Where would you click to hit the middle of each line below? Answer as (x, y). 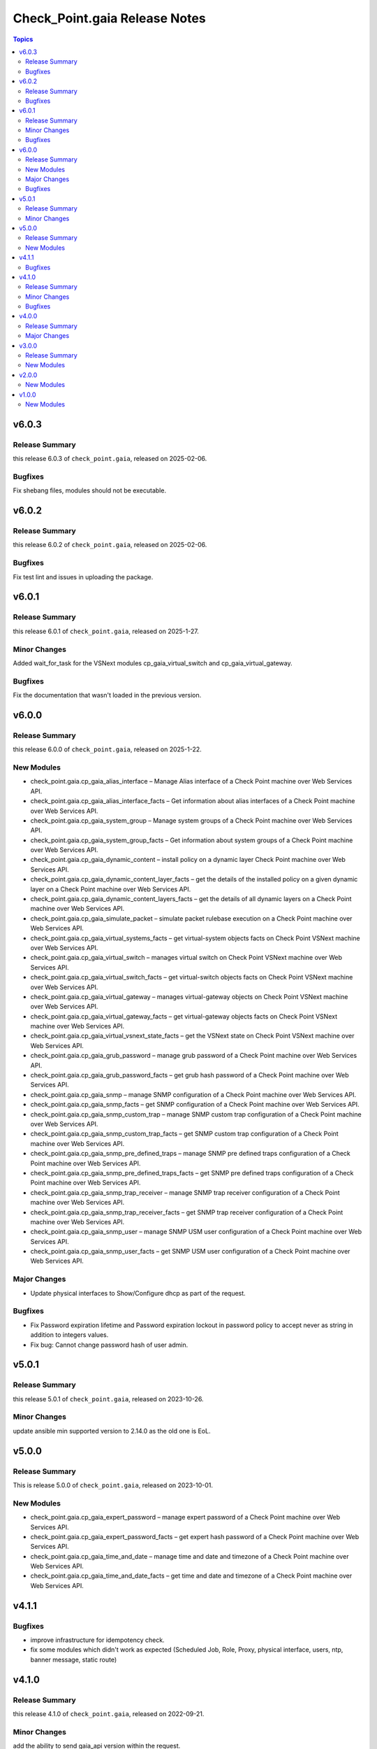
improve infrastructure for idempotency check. (97, 1640)
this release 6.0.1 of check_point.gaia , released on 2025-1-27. (106, 631)
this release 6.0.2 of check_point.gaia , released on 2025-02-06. (110, 545)
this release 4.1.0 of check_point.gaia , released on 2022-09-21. (109, 1713)
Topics (23, 39)
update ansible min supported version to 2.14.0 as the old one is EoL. (112, 1431)
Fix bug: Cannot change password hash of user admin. (109, 1345)
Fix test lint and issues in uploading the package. (83, 576)
